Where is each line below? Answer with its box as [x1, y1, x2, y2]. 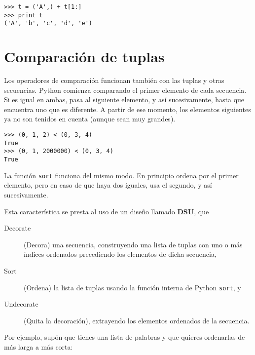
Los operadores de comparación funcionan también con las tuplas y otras [4, 75, 224, 85]
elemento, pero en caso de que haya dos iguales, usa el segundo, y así [4, 180, 212, 190]
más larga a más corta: [4, 341, 73, 352]
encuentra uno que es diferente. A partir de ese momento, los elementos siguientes [4, 104, 251, 114]
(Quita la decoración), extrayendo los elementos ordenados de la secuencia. [24, 315, 250, 325]
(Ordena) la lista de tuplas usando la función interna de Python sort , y [24, 282, 241, 292]
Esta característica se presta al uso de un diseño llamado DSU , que [4, 206, 209, 216]
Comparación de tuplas [4, 46, 165, 67]
